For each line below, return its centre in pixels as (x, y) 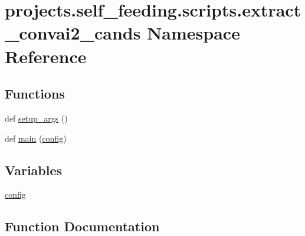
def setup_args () (36, 118)
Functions (35, 94)
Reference (46, 56)
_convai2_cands (73, 33)
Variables (34, 170)
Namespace (194, 33)
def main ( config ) (36, 138)
